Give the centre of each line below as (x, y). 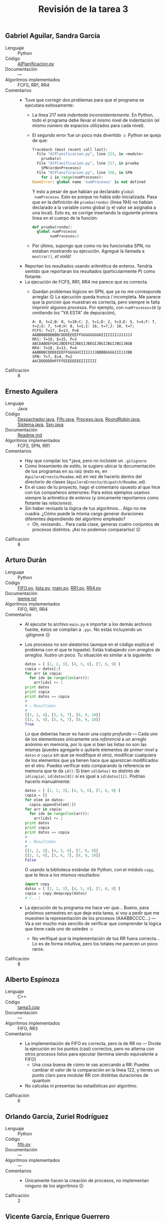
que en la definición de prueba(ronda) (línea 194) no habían (92, 202)
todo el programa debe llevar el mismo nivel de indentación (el (96, 120)
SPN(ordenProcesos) (61, 168)
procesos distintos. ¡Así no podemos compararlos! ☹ (86, 530)
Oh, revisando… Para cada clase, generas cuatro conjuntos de (96, 524)
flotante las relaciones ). (49, 503)
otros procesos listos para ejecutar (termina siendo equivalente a (91, 1054)
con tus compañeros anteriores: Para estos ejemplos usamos (87, 492)
